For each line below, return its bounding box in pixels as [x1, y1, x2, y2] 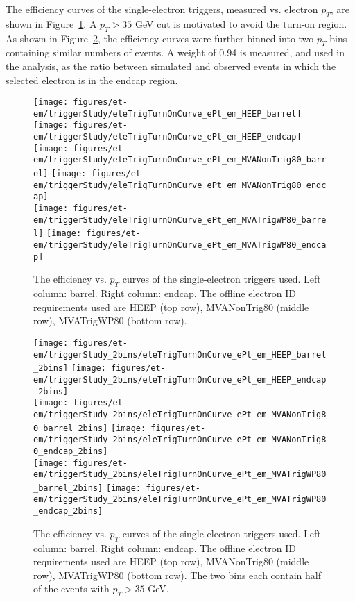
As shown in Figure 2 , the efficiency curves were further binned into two [6, 31, 314, 45]
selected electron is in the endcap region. [6, 72, 178, 87]
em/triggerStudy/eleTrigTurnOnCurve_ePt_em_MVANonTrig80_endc [33, 180, 327, 190]
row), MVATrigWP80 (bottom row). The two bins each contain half [33, 567, 321, 582]
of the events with [33, 581, 110, 596]
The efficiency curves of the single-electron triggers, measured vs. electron [6, 2, 318, 16]
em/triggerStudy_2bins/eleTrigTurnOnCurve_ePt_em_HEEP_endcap [33, 374, 327, 385]
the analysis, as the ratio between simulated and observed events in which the [6, 58, 336, 73]
